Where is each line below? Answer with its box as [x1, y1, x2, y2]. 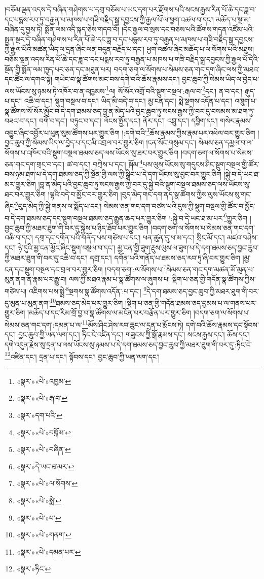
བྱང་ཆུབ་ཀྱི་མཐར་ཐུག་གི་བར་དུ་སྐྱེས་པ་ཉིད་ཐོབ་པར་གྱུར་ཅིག [5, 222, 148, 233]
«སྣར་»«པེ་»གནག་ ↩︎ [16, 529, 71, 540]
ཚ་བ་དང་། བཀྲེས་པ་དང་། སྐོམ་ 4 [66, 157, 143, 169]
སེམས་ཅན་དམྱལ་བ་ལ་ [198, 137, 253, 148]
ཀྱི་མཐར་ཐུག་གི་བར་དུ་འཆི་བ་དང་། [5, 252, 88, 263]
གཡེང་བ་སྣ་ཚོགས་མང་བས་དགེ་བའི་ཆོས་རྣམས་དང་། [54, 74, 180, 84]
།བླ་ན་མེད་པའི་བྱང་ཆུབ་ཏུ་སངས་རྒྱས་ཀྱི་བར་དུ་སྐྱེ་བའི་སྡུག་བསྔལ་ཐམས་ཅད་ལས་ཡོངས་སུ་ [38, 179, 251, 189]
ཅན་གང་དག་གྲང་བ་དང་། [5, 158, 64, 169]
